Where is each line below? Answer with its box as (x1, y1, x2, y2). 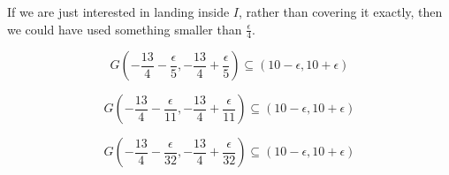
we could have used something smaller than (7, 19, 242, 38)
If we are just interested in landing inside (7, 3, 230, 20)
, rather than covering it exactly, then (238, 3, 443, 20)
